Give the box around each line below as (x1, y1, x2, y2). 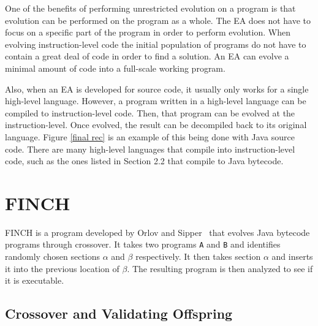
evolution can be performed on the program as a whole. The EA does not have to (5, 13, 311, 26)
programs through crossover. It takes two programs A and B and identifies (5, 238, 281, 251)
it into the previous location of (5, 262, 119, 275)
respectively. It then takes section (135, 250, 261, 263)
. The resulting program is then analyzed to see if (127, 262, 313, 275)
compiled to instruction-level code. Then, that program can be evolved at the (5, 106, 295, 119)
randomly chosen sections (5, 250, 100, 263)
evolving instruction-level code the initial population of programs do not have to (5, 37, 306, 50)
